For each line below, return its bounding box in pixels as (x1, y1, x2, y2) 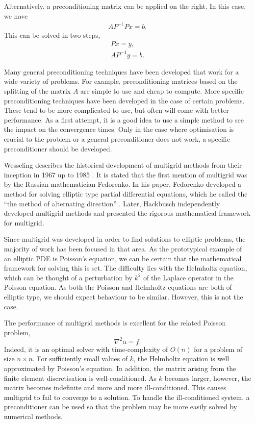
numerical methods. (4, 411, 63, 421)
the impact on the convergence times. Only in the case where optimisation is (4, 124, 234, 134)
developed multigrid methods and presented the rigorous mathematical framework (4, 208, 251, 218)
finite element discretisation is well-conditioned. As (4, 373, 157, 383)
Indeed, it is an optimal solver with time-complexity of (4, 344, 168, 354)
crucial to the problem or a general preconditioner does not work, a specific (4, 134, 230, 144)
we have (4, 10, 28, 21)
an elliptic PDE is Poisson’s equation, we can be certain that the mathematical (4, 253, 242, 263)
